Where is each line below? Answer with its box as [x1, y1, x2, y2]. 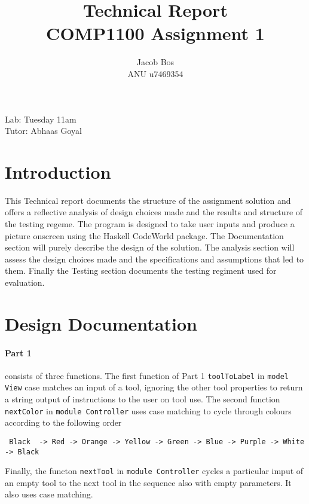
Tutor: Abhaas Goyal [5, 124, 82, 137]
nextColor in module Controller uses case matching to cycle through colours [5, 404, 292, 417]
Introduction [5, 159, 111, 184]
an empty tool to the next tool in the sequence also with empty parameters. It [5, 476, 292, 488]
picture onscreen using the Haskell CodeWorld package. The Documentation [5, 229, 284, 242]
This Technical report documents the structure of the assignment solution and [5, 194, 291, 206]
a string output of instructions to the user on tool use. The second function [5, 393, 280, 405]
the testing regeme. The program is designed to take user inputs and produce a [5, 218, 295, 230]
